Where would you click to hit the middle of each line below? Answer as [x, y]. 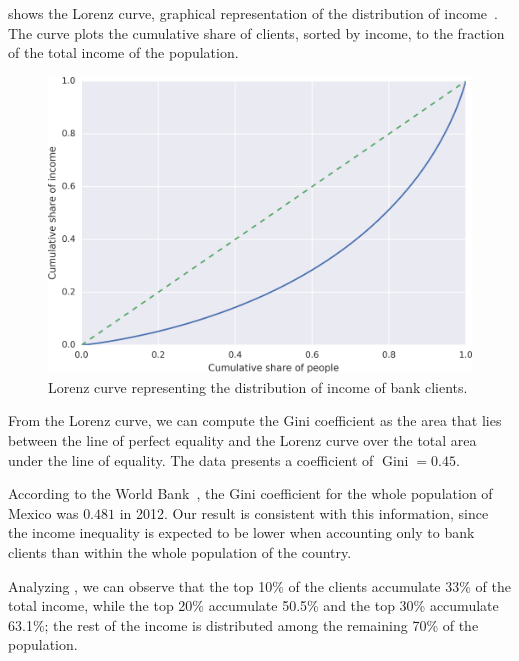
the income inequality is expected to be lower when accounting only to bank [241, 532]
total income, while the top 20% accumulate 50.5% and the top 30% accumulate [253, 605]
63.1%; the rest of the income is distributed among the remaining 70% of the [243, 624]
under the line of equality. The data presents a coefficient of [191, 459]
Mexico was [43, 512]
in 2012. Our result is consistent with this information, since [304, 512]
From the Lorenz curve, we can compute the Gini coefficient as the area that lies [255, 420]
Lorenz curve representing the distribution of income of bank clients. [258, 386]
